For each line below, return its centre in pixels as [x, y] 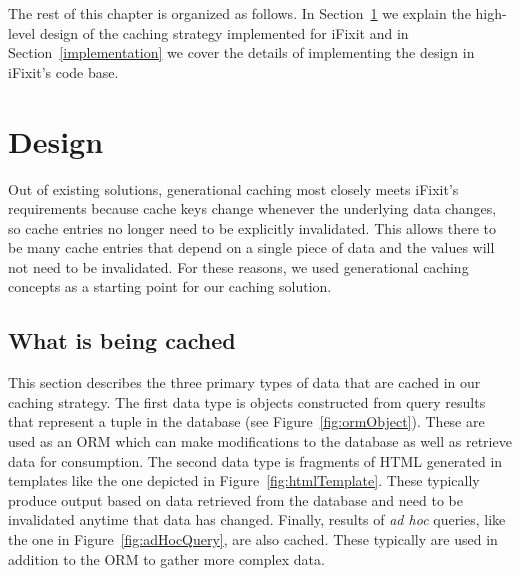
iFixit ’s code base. [63, 71]
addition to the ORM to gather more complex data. [166, 558]
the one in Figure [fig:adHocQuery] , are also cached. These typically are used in [253, 539]
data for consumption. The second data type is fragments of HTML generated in [255, 460]
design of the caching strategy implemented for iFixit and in [224, 32]
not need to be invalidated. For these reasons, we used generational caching [238, 266]
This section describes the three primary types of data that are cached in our [244, 382]
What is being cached [122, 340]
